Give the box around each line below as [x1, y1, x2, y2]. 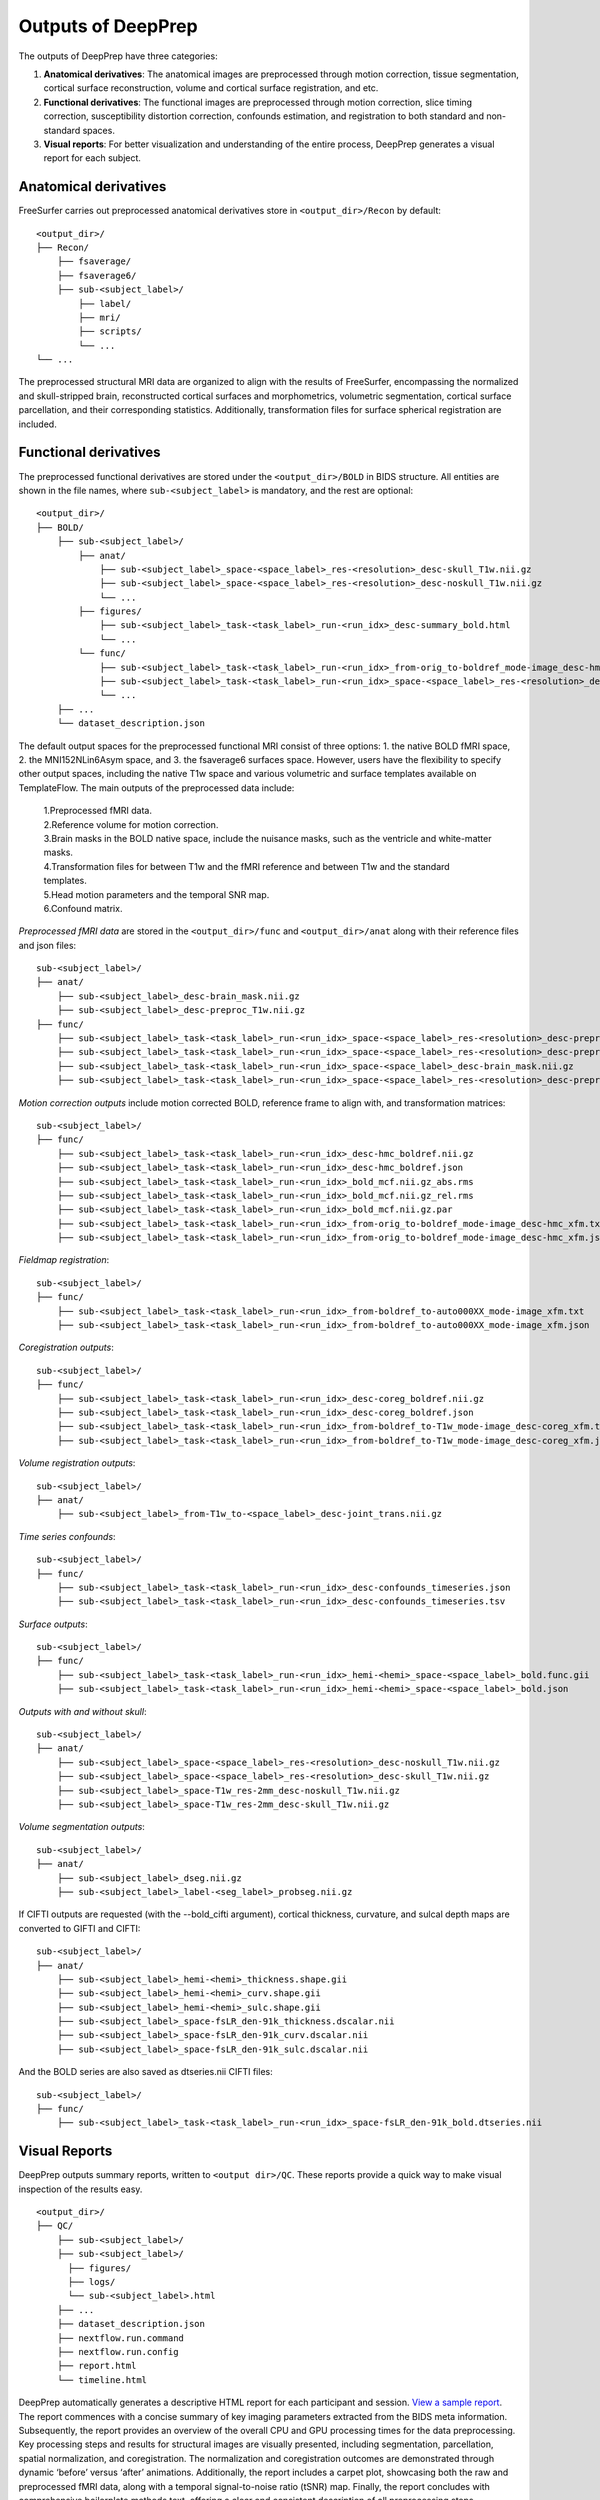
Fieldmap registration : [18, 1254, 110, 1266]
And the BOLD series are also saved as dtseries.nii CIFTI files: [18, 2066, 274, 2078]
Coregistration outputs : [18, 1341, 114, 1354]
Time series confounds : [18, 1530, 116, 1542]
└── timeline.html [56, 2374, 148, 2385]
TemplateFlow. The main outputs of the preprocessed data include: [18, 781, 295, 794]
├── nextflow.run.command [56, 2332, 185, 2344]
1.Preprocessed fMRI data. [43, 805, 152, 817]
